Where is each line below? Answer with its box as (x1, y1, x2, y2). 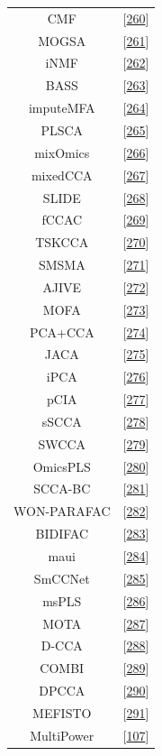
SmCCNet (33, 568, 90, 587)
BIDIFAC (35, 524, 89, 543)
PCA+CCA (29, 322, 94, 341)
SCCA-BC (33, 479, 91, 498)
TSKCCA (35, 233, 89, 252)
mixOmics (34, 143, 90, 161)
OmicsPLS (32, 456, 91, 475)
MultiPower (30, 725, 94, 744)
